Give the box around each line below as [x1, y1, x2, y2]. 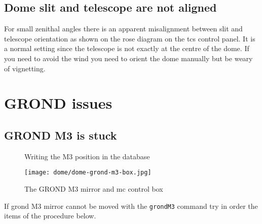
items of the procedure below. [4, 210, 96, 221]
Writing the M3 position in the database [24, 151, 150, 161]
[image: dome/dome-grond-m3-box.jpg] [24, 169, 152, 176]
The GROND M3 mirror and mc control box [24, 184, 163, 194]
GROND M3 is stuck [4, 127, 117, 143]
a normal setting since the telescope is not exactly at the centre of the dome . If [4, 43, 249, 54]
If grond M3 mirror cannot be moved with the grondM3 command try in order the [4, 200, 258, 211]
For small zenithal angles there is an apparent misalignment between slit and [4, 23, 243, 34]
